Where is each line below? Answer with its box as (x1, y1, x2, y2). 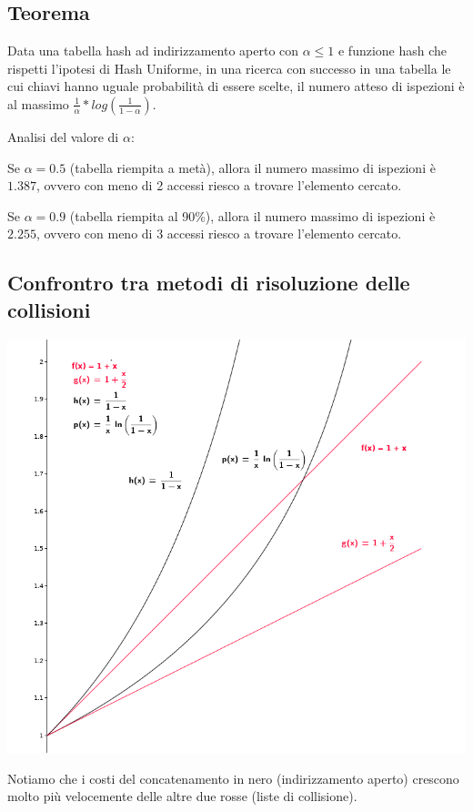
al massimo (7, 94, 69, 113)
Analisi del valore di (7, 127, 119, 146)
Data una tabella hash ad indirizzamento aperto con (7, 41, 299, 60)
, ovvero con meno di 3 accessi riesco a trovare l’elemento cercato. (35, 224, 402, 243)
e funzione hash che (337, 41, 448, 60)
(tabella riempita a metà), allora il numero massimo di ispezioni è (69, 157, 436, 177)
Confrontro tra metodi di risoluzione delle (7, 269, 410, 297)
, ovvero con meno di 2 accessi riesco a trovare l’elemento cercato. (35, 176, 402, 195)
